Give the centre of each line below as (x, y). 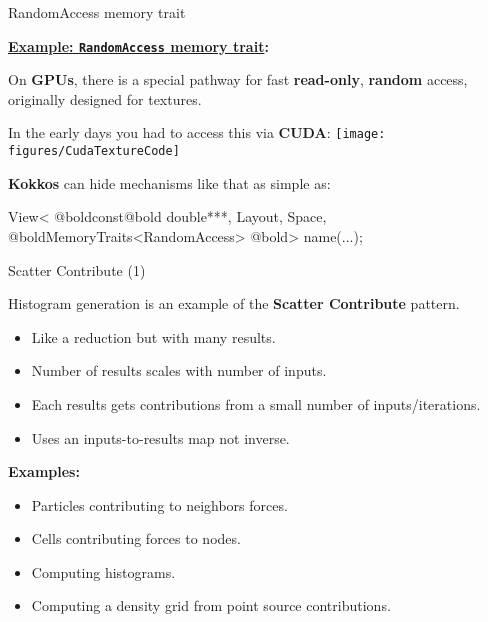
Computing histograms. (103, 571)
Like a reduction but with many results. (153, 336)
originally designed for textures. (105, 98)
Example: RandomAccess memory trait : (138, 45)
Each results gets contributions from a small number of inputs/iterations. (256, 403)
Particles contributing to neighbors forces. (159, 504)
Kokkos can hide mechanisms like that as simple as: (169, 182)
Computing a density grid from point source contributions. (211, 605)
